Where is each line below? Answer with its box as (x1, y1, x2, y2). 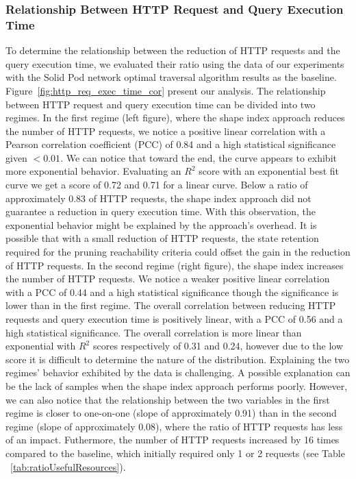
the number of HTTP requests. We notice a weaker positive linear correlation (5, 271, 330, 286)
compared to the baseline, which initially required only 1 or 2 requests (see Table (5, 445, 345, 460)
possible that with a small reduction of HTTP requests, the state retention (5, 231, 319, 245)
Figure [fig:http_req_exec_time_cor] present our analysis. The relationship (5, 83, 326, 97)
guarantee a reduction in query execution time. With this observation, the (5, 204, 316, 219)
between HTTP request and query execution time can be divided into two (5, 97, 316, 111)
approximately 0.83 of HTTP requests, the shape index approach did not (5, 191, 311, 205)
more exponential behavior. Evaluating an (5, 164, 181, 178)
